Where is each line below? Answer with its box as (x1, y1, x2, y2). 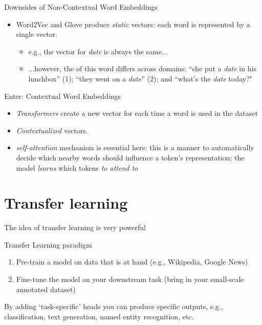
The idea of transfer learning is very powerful (4, 222, 146, 233)
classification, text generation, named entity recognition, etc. (4, 311, 194, 321)
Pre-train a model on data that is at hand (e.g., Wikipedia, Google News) (16, 256, 248, 267)
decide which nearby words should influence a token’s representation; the (16, 152, 245, 162)
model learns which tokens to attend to (16, 162, 138, 173)
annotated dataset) (16, 283, 76, 294)
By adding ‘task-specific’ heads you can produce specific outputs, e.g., (4, 301, 223, 312)
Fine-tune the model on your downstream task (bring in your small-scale (16, 274, 244, 285)
